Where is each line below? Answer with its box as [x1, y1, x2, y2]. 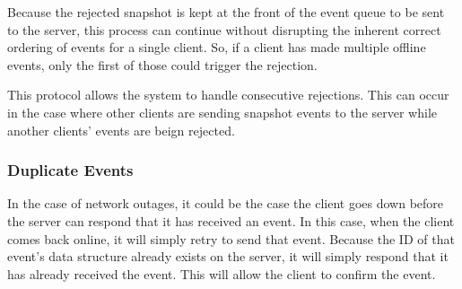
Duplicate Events [7, 159, 134, 181]
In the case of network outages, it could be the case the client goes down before [7, 194, 444, 213]
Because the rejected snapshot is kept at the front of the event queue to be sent [7, 3, 445, 21]
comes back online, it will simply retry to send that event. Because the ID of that [7, 229, 455, 248]
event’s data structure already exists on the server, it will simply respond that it [7, 247, 449, 266]
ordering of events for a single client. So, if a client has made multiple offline [7, 38, 426, 57]
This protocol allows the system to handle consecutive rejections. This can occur [7, 85, 449, 104]
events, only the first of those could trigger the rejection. [7, 55, 318, 74]
